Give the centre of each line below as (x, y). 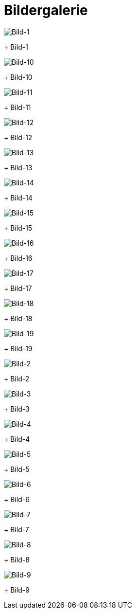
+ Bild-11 (17, 107)
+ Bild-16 (18, 258)
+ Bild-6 (17, 499)
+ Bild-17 (18, 288)
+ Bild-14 (18, 198)
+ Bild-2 (17, 379)
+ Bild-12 (18, 137)
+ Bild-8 (17, 559)
